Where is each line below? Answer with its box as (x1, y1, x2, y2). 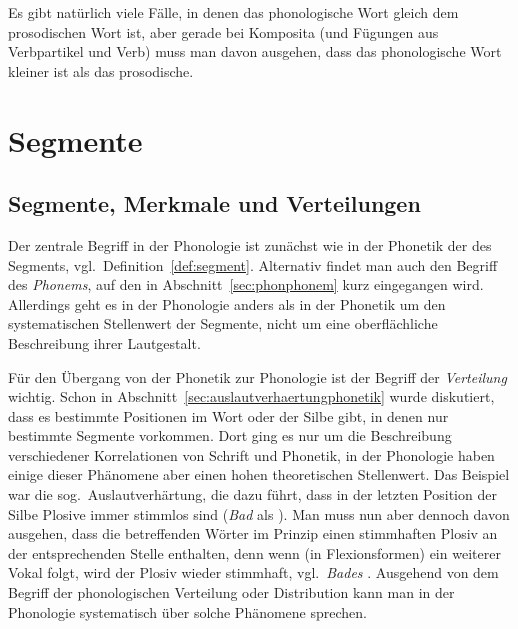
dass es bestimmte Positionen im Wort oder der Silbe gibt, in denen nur (8, 405, 449, 426)
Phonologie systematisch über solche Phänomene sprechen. (8, 601, 368, 622)
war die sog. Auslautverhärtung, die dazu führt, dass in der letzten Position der (8, 484, 497, 505)
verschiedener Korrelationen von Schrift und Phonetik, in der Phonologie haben (8, 444, 495, 465)
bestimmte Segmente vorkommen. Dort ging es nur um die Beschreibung (8, 425, 452, 446)
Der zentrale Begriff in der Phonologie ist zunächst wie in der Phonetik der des (8, 234, 492, 255)
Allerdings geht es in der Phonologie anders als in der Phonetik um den (8, 293, 446, 314)
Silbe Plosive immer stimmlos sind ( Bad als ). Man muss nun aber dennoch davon (8, 503, 510, 524)
